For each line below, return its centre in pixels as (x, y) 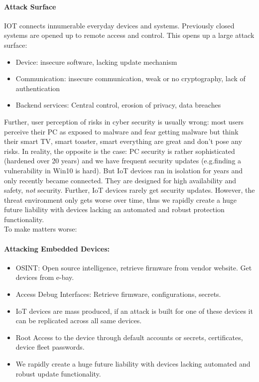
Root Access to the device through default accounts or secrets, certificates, (129, 337)
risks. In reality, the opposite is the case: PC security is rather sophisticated (120, 151)
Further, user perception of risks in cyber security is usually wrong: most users (124, 121)
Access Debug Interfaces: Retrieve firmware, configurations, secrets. (118, 294)
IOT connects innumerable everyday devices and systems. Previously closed (119, 25)
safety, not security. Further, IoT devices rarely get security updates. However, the (129, 190)
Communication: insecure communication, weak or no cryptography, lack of (130, 78)
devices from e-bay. (45, 277)
